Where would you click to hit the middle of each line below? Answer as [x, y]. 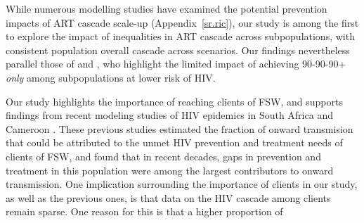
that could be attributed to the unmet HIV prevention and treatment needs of [174, 142]
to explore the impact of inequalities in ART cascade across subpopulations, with [180, 36]
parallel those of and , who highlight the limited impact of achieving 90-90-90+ [176, 64]
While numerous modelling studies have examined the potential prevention [167, 8]
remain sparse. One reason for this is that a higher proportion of [144, 211]
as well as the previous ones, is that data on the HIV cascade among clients [168, 197]
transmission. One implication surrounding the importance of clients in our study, [182, 184]
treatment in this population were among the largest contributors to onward [170, 170]
